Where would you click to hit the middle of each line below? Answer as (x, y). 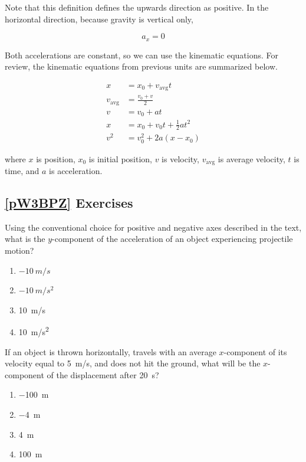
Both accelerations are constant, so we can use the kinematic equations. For (142, 55)
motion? (19, 250)
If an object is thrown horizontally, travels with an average (111, 351)
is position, (56, 158)
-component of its (255, 351)
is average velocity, (251, 158)
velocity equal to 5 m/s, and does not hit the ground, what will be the (133, 363)
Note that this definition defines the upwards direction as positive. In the (137, 7)
